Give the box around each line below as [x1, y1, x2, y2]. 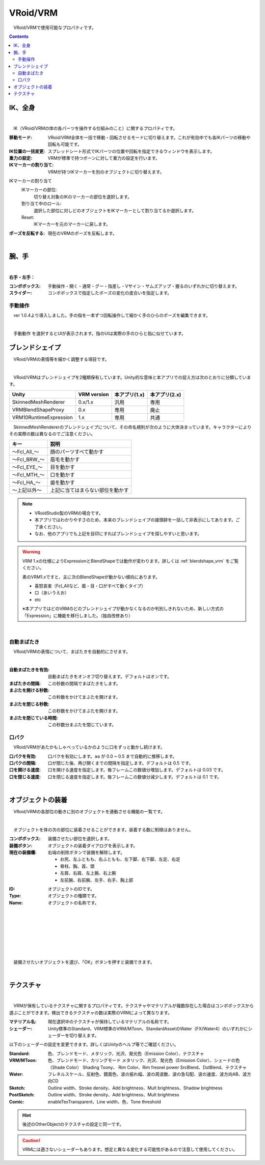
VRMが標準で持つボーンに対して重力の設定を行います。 [48, 155, 160, 161]
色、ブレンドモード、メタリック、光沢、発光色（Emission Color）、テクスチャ [48, 1051, 205, 1056]
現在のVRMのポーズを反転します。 [48, 230, 117, 236]
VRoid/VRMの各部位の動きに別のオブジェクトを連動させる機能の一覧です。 [13, 808, 165, 814]
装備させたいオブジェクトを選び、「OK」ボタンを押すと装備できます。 [13, 959, 155, 965]
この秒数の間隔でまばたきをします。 [48, 681, 121, 686]
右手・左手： [9, 274, 35, 280]
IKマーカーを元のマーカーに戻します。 [33, 221, 110, 227]
